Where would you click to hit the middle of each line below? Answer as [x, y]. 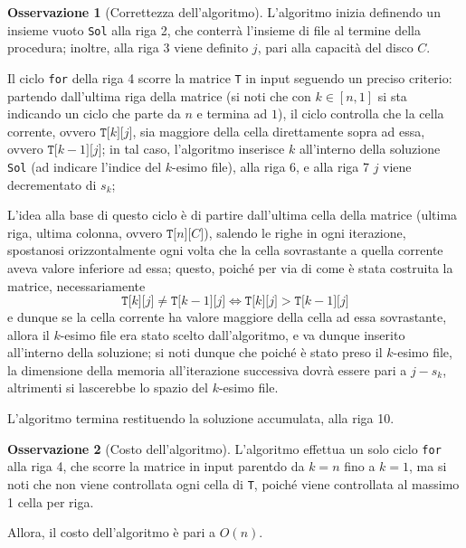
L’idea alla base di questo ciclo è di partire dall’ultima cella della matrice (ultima [233, 215]
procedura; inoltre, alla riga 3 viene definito [128, 47]
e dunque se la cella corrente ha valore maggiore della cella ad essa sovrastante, [227, 317]
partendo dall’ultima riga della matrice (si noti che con [159, 95]
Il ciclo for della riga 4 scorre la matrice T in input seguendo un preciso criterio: [230, 77]
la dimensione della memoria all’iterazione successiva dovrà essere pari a [207, 369]
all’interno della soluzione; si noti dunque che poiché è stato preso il [195, 352]
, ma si [428, 466]
